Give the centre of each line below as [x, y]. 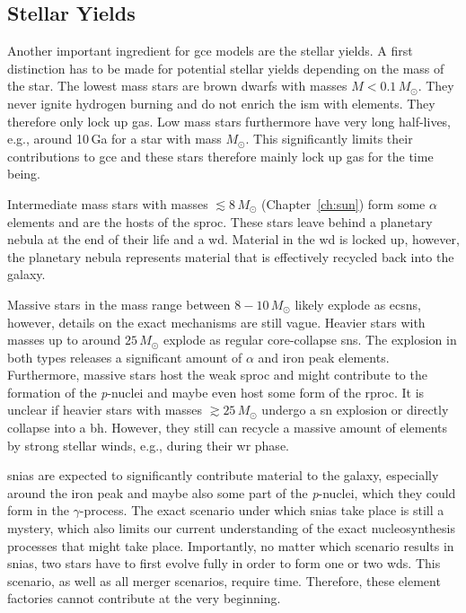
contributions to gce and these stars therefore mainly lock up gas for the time [220, 156]
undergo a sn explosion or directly [355, 410]
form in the [38, 510]
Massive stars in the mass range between [119, 304]
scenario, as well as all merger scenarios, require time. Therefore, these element [224, 580]
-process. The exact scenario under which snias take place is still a [262, 510]
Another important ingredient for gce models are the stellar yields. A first [210, 51]
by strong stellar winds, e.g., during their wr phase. [148, 445]
